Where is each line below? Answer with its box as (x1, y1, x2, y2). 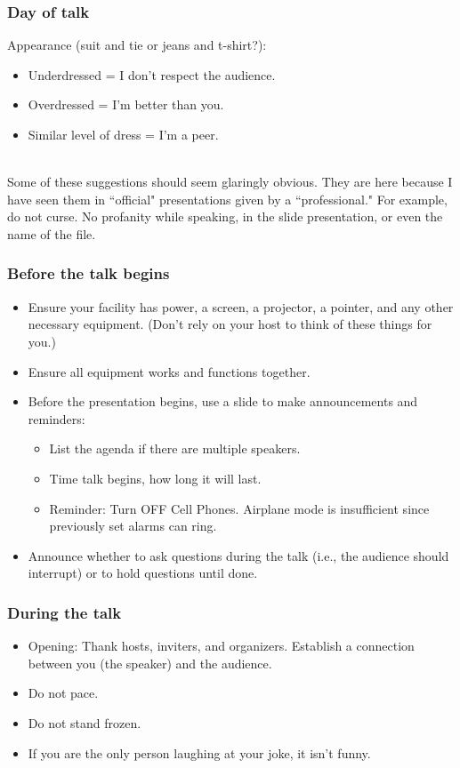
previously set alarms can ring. (49, 516, 217, 535)
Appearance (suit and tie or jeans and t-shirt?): (7, 36, 267, 54)
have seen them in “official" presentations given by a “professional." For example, (7, 189, 448, 208)
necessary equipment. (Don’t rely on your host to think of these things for (28, 315, 432, 333)
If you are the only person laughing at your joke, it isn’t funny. (28, 743, 371, 762)
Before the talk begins (7, 262, 170, 284)
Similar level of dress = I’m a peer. (28, 125, 219, 143)
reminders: (28, 409, 85, 428)
